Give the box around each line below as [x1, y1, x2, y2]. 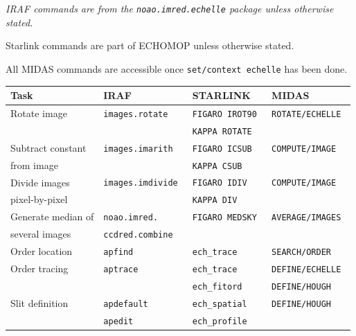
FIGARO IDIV [192, 178, 247, 188]
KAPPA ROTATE [192, 126, 252, 136]
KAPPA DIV [192, 195, 238, 206]
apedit [103, 316, 134, 326]
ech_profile [192, 316, 247, 326]
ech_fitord [192, 281, 242, 292]
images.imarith [103, 143, 173, 154]
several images [10, 227, 71, 241]
